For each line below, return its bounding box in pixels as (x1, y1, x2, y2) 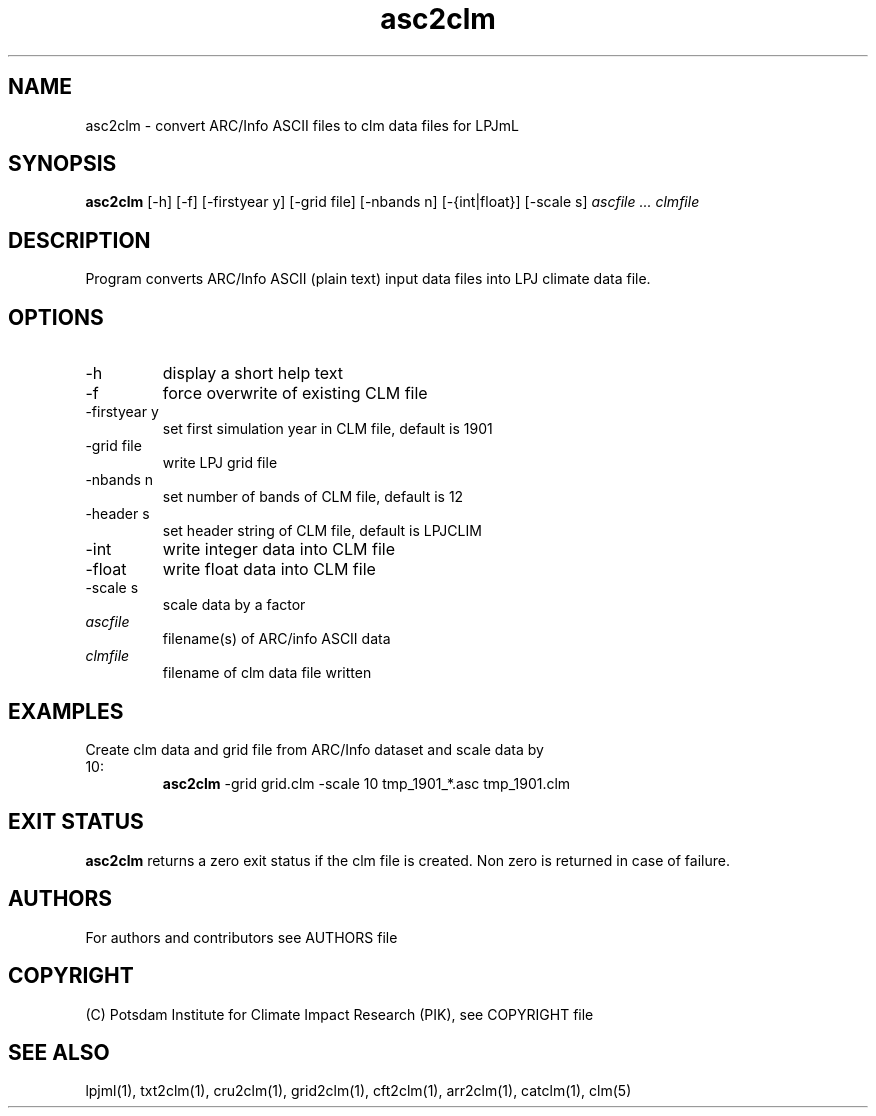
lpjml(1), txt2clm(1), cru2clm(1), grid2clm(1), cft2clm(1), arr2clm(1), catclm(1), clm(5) (85, 1082, 632, 1100)
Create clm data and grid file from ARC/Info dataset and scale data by (85, 740, 544, 758)
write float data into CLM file (162, 559, 376, 580)
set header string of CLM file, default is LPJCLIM (162, 522, 482, 540)
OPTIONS (8, 304, 104, 330)
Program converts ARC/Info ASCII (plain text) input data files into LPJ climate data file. (85, 270, 651, 288)
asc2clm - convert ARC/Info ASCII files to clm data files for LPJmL (85, 116, 519, 134)
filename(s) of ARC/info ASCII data (162, 630, 391, 648)
